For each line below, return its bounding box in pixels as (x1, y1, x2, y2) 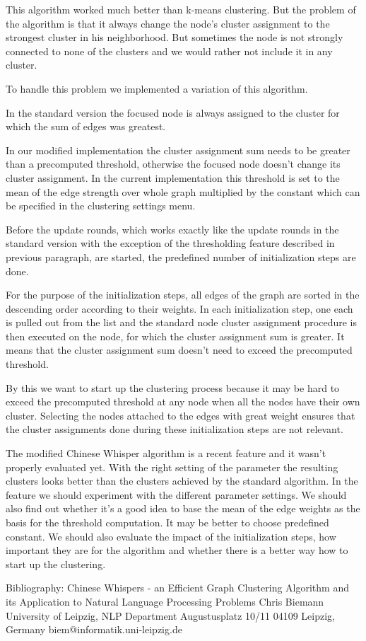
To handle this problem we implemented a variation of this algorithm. (6, 81, 308, 96)
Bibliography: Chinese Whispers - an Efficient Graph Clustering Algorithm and (6, 580, 349, 595)
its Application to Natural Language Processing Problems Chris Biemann (6, 594, 324, 608)
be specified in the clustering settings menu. (6, 198, 196, 213)
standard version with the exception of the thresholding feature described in (6, 236, 335, 250)
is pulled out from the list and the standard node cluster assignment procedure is (6, 315, 357, 330)
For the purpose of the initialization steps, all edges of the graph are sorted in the (6, 287, 360, 302)
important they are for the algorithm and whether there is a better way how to (6, 543, 348, 558)
